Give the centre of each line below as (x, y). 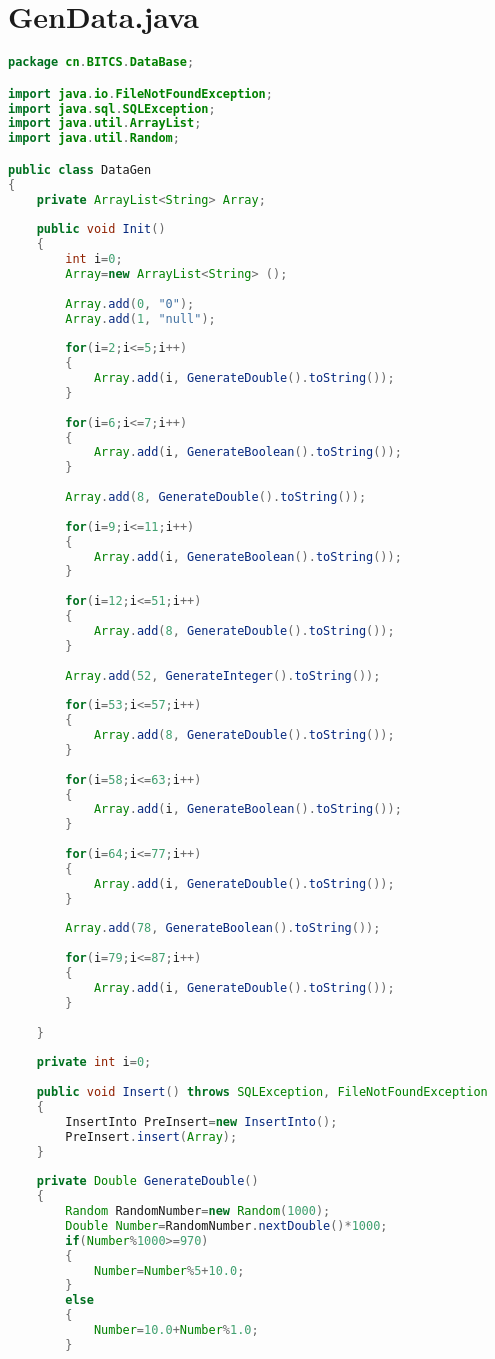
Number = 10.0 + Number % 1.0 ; (176, 1330)
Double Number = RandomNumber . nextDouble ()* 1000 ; (226, 1225)
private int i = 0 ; (94, 1062)
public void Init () (101, 229)
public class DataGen (80, 169)
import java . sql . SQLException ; (112, 108)
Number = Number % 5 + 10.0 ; (169, 1270)
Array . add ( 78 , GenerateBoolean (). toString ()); (223, 928)
